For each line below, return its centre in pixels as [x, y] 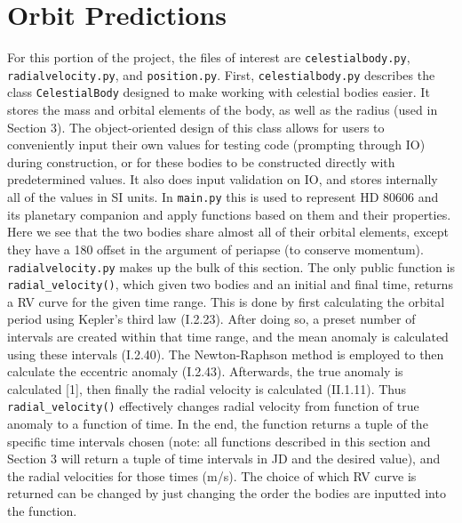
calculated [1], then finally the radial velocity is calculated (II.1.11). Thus [207, 388]
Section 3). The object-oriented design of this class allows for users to [196, 127]
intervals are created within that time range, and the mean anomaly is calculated [228, 336]
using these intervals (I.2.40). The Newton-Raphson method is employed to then [226, 354]
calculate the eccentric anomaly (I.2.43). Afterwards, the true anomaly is [205, 371]
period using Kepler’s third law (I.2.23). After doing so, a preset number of [211, 319]
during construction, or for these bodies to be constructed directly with [201, 161]
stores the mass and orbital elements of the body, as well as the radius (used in [223, 110]
